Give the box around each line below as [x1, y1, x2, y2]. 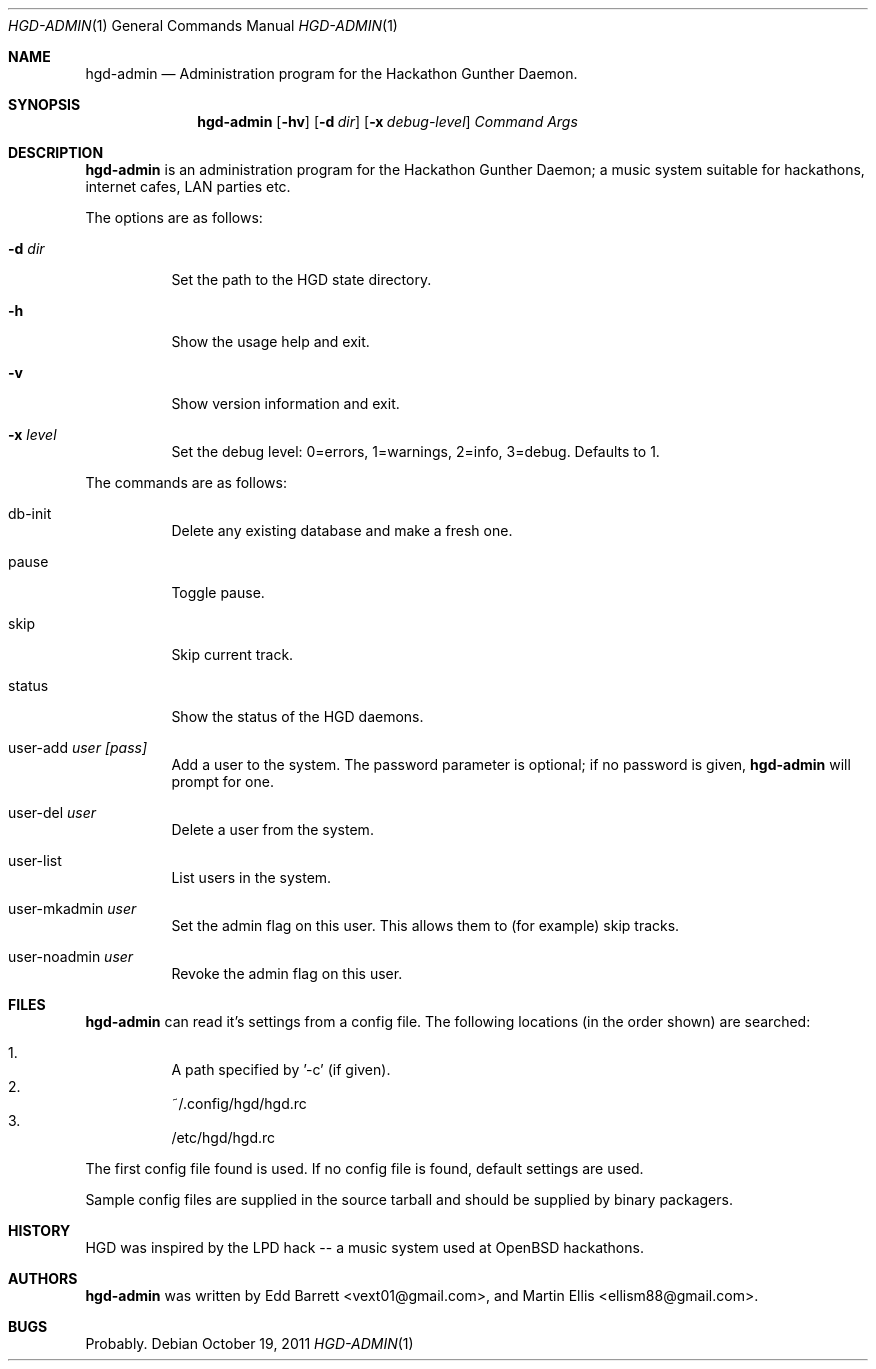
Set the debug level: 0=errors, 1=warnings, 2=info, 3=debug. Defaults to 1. [171, 443, 660, 460]
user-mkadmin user [8, 900, 137, 917]
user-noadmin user [8, 948, 134, 965]
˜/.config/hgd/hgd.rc [171, 1095, 307, 1112]
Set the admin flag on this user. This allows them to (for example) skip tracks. [171, 917, 680, 934]
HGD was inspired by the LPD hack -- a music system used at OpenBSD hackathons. [85, 1239, 644, 1256]
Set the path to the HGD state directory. [171, 271, 432, 288]
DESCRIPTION [8, 144, 104, 161]
